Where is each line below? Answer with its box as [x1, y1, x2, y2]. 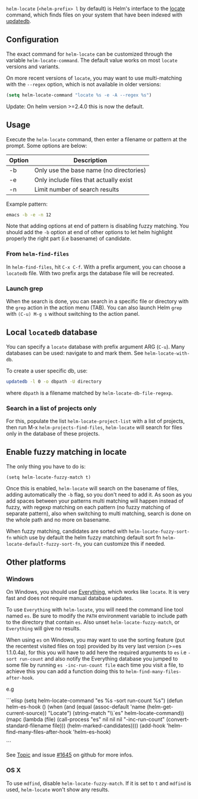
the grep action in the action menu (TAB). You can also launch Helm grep [6, 304, 182, 311]
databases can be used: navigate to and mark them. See [6, 349, 144, 357]
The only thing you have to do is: [6, 462, 86, 470]
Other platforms [6, 557, 66, 567]
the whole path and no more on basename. [6, 516, 111, 523]
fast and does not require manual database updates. [6, 594, 134, 602]
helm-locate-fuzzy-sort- [128, 529, 190, 535]
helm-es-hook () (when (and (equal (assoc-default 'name [6, 703, 146, 710]
